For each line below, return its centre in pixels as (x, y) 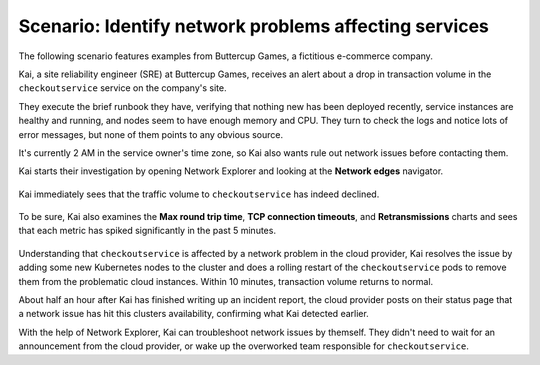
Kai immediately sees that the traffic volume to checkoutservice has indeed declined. (199, 194)
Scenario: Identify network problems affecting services (254, 26)
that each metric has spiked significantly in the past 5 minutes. (147, 231)
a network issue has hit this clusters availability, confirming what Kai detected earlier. (193, 314)
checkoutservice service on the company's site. (122, 88)
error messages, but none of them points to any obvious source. (151, 134)
